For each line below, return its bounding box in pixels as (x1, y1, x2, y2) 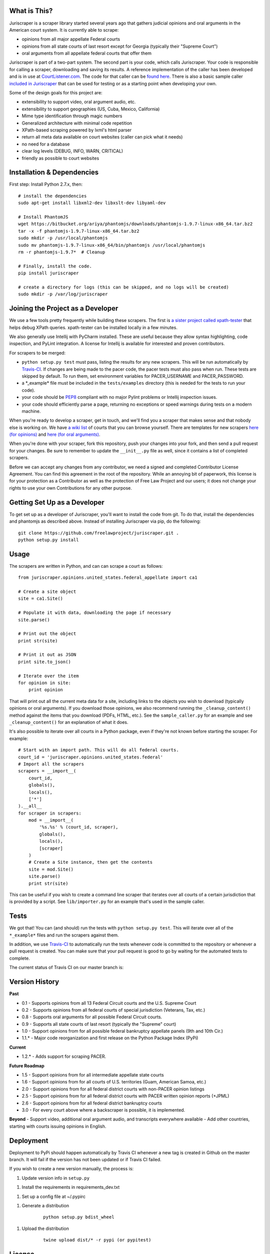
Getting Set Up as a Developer (9, 498, 104, 507)
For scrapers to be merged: (9, 350, 66, 356)
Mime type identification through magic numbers (21, 113, 122, 119)
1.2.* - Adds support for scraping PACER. (21, 1053, 106, 1059)
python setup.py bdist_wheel (43, 1214, 114, 1220)
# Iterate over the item (18, 673, 79, 679)
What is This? (9, 7, 53, 15)
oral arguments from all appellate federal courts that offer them (21, 50, 152, 56)
